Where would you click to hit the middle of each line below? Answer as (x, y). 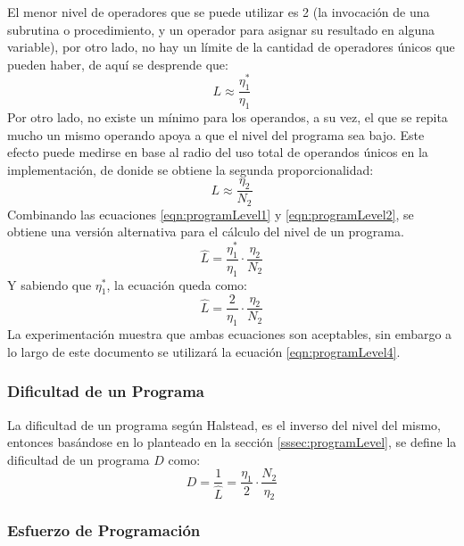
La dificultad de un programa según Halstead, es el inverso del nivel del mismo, (224, 424)
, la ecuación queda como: (177, 284)
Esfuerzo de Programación (104, 530)
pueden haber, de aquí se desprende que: (118, 64)
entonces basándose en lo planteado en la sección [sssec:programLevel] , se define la (232, 442)
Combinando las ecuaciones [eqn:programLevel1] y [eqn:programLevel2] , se (211, 214)
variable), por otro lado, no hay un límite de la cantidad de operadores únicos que (231, 47)
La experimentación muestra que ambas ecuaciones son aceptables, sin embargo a (230, 334)
